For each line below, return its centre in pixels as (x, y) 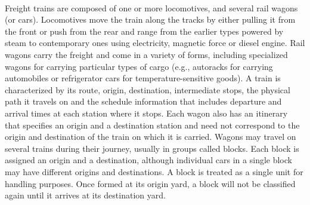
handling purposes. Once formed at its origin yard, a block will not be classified (150, 183)
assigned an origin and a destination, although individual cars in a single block (148, 160)
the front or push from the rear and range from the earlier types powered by (144, 31)
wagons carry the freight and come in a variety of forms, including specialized (146, 54)
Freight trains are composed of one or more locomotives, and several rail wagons (151, 7)
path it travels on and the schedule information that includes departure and (143, 101)
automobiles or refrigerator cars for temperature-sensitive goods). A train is (143, 78)
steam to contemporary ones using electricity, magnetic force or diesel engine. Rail (155, 43)
